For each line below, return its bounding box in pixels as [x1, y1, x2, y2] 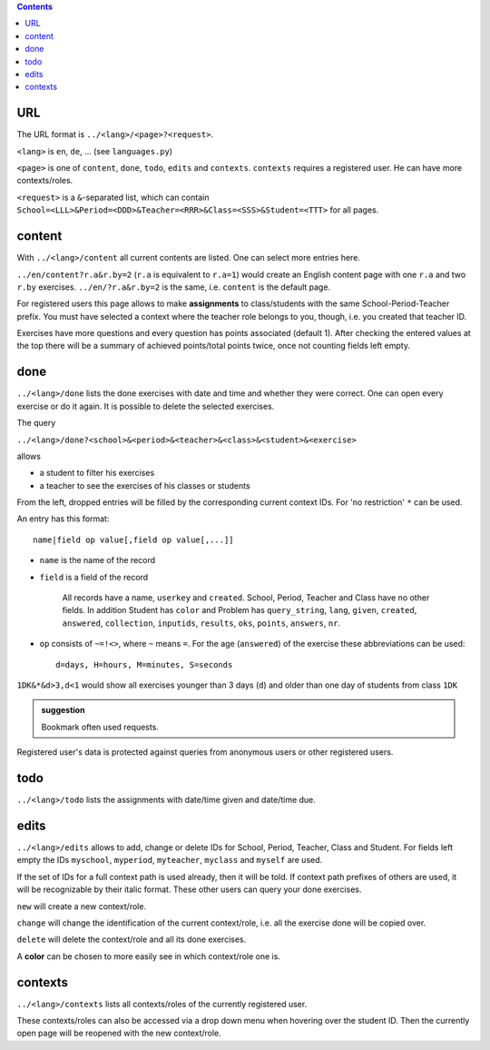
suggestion [41, 705, 85, 716]
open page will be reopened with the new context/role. [16, 1027, 221, 1039]
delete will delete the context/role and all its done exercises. [16, 934, 247, 945]
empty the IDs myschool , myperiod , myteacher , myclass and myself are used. [16, 855, 323, 866]
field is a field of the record [39, 571, 149, 582]
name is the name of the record [39, 555, 156, 566]
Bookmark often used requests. [41, 721, 159, 732]
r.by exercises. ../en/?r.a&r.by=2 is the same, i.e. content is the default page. [16, 282, 331, 292]
